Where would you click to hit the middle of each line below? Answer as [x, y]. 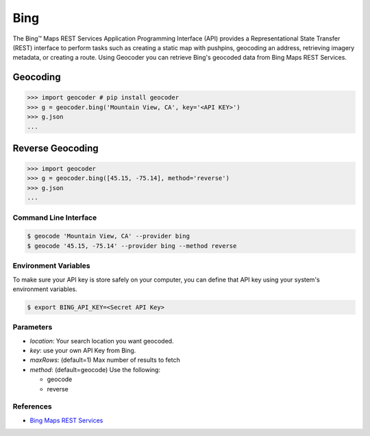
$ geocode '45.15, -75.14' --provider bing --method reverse [132, 246]
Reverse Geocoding [56, 148]
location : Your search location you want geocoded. [102, 341]
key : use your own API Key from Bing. [83, 351]
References [32, 406]
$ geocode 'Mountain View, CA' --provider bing [108, 236]
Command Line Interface [55, 218]
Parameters [33, 328]
